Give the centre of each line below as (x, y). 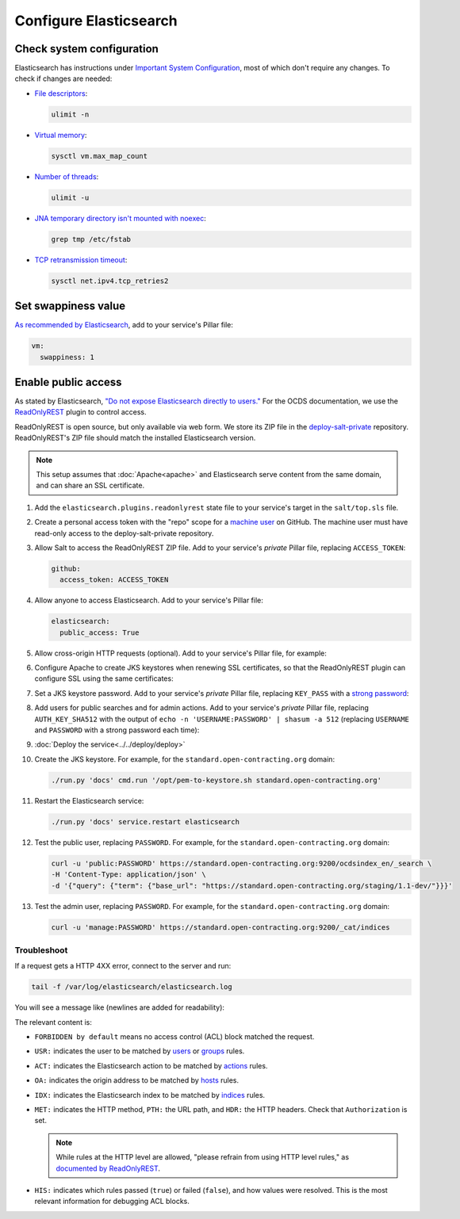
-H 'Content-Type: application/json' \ (128, 875)
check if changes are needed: (63, 78)
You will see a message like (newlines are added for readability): (120, 1007)
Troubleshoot (41, 950)
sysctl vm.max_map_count (100, 156)
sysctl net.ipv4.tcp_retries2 (110, 281)
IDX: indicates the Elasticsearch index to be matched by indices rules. (150, 1095)
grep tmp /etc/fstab (91, 239)
